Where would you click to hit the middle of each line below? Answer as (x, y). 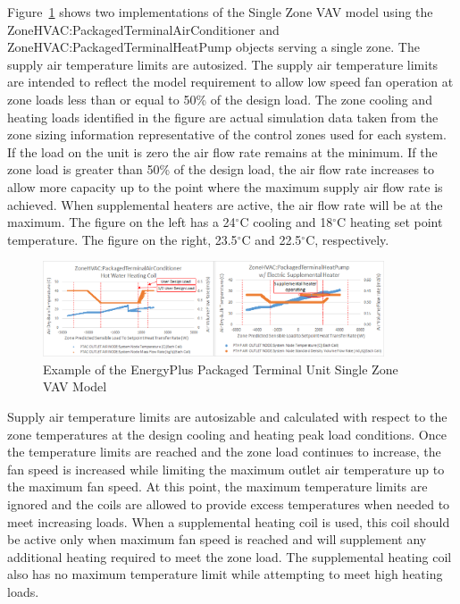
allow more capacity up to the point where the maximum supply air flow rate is (225, 186)
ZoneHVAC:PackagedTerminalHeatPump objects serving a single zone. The (213, 47)
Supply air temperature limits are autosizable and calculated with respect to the (227, 417)
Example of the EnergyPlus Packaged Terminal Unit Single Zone (221, 369)
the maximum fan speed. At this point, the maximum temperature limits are (217, 487)
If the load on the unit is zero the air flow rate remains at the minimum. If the (222, 151)
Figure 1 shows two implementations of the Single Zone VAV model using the (220, 12)
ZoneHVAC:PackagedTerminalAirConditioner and (143, 29)
